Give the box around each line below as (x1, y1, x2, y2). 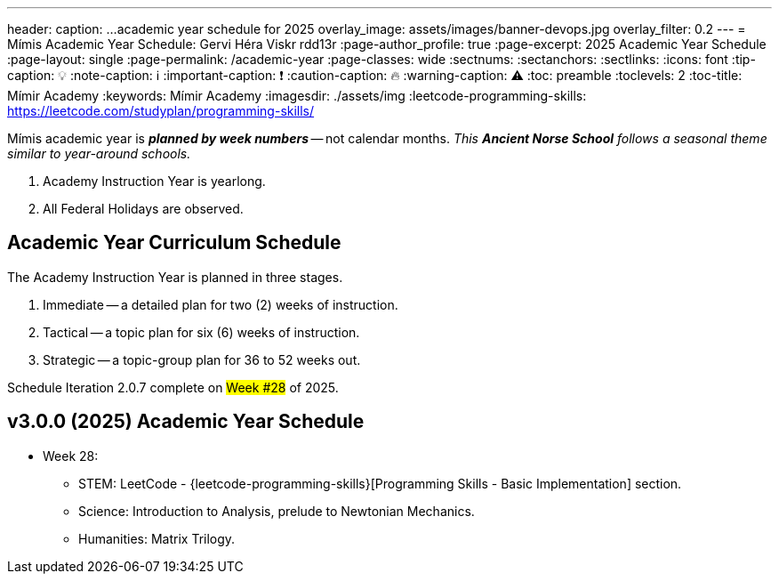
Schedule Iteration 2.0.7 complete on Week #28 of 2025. (7, 379, 339, 395)
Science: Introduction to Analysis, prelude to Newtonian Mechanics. (78, 503, 475, 519)
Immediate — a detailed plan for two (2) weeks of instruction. (43, 296, 398, 312)
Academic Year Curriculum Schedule (7, 231, 341, 254)
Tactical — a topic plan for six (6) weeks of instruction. (43, 324, 360, 340)
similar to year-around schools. (7, 146, 191, 161)
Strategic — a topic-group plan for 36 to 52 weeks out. (43, 351, 361, 367)
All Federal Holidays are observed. (43, 201, 244, 216)
